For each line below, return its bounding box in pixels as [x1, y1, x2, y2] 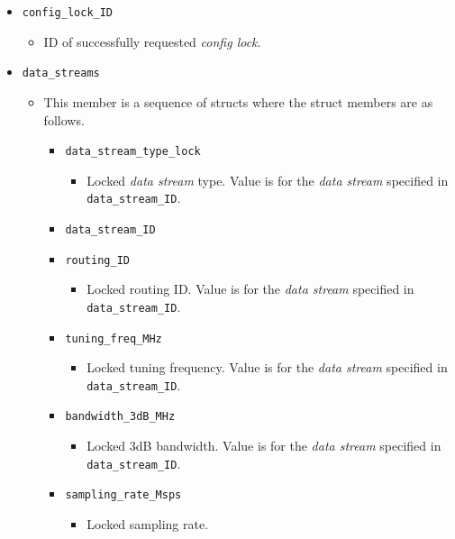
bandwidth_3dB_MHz [65, 410, 176, 424]
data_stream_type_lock [65, 145, 201, 159]
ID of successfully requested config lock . [43, 32, 261, 50]
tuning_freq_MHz [65, 332, 162, 345]
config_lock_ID [22, 6, 114, 19]
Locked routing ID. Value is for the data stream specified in [86, 279, 414, 298]
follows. [43, 110, 85, 129]
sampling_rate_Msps [65, 489, 182, 502]
